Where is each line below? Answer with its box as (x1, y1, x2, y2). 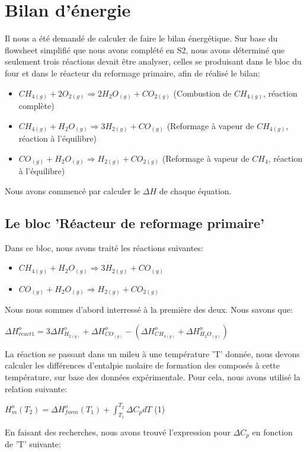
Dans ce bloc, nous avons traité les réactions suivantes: (5, 241, 203, 254)
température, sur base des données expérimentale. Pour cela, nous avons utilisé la (5, 371, 300, 383)
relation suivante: (5, 382, 68, 395)
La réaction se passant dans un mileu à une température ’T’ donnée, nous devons (5, 347, 300, 360)
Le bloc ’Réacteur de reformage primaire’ (5, 213, 264, 232)
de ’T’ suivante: (5, 438, 61, 450)
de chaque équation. (159, 184, 232, 197)
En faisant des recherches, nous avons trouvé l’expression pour (5, 425, 231, 438)
